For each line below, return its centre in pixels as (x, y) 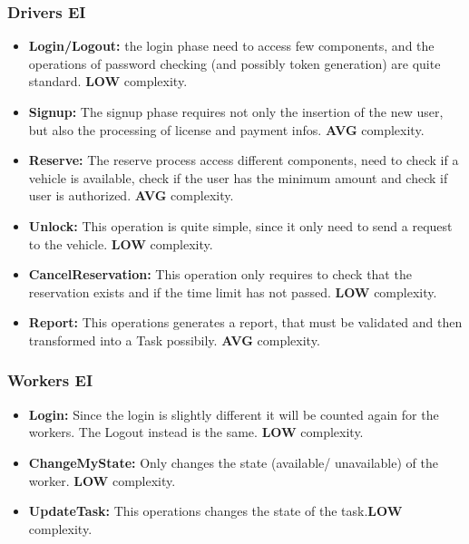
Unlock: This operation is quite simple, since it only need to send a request (240, 225)
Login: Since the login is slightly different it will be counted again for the (234, 414)
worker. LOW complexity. (102, 480)
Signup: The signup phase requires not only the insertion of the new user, (236, 112)
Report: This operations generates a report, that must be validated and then (245, 322)
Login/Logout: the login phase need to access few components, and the (231, 46)
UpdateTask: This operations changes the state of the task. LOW (215, 511)
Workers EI (50, 380)
